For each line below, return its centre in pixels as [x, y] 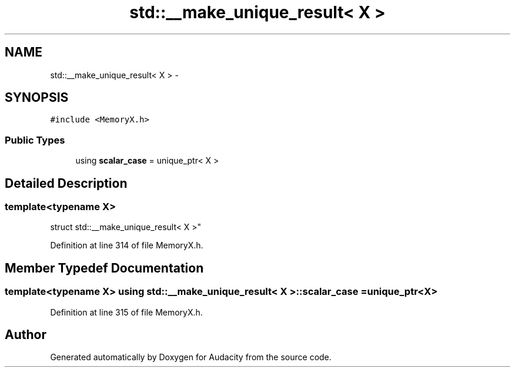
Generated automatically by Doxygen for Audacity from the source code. [191, 357]
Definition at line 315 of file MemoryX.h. [126, 312]
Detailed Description [66, 183]
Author [26, 335]
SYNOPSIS [37, 98]
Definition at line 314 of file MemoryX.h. [127, 245]
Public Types [35, 140]
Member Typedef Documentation [104, 268]
